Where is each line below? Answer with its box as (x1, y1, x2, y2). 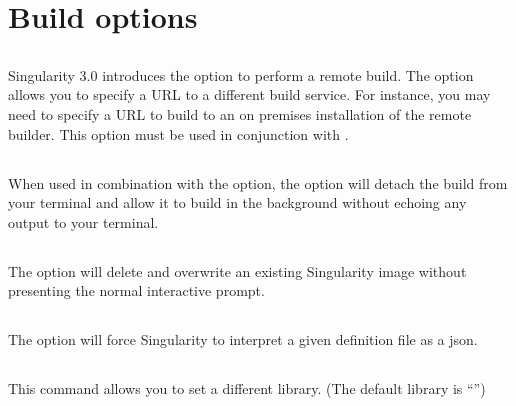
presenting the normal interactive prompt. (8, 280, 265, 301)
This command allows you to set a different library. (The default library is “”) (8, 378, 486, 399)
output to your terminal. (8, 211, 159, 232)
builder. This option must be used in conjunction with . (8, 123, 349, 144)
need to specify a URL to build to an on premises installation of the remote (8, 103, 472, 124)
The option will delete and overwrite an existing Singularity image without (8, 260, 467, 281)
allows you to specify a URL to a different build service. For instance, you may (8, 84, 491, 105)
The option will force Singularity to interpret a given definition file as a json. (8, 329, 478, 350)
